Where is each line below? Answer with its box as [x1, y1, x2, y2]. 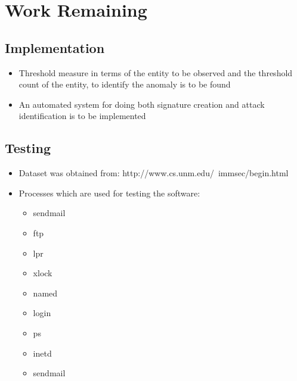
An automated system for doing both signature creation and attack [18, 98, 265, 110]
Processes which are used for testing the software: [18, 186, 200, 199]
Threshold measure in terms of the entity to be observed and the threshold [18, 66, 293, 79]
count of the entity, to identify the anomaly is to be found [18, 78, 231, 90]
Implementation [5, 38, 105, 57]
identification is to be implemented [18, 110, 146, 122]
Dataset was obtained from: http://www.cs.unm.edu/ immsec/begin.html [18, 167, 289, 179]
